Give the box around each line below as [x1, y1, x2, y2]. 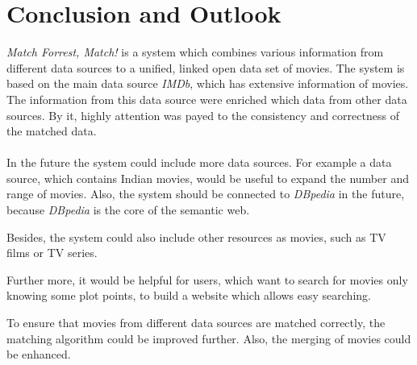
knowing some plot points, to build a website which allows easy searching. [6, 287, 371, 304]
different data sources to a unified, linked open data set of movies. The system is [6, 59, 405, 76]
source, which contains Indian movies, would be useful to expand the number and [6, 169, 409, 186]
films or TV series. [6, 244, 98, 261]
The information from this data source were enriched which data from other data [6, 90, 407, 107]
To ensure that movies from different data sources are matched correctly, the [6, 314, 386, 331]
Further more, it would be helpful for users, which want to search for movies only [6, 271, 408, 288]
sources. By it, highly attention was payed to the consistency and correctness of [6, 106, 399, 123]
